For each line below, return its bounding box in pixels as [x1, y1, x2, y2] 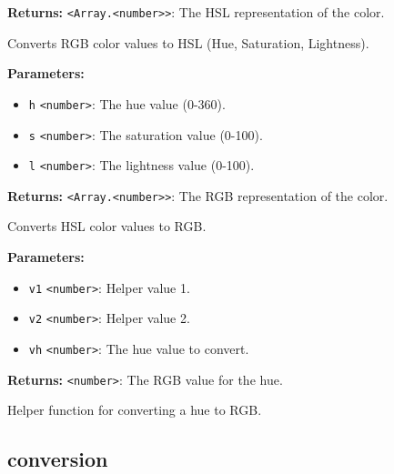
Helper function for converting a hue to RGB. [7, 400, 262, 419]
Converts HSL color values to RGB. [7, 217, 207, 236]
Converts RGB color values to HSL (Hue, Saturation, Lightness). [7, 33, 369, 52]
